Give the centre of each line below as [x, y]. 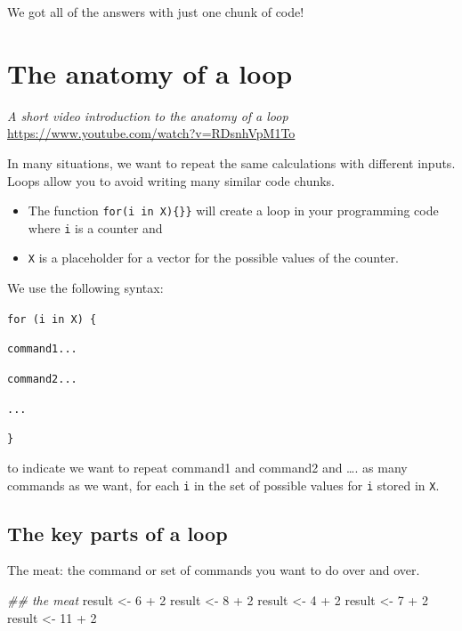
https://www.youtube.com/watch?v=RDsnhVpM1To [151, 133]
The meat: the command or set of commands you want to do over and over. [214, 570]
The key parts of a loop [118, 533]
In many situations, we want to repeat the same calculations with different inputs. [231, 162]
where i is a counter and [95, 227]
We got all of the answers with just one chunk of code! [156, 12]
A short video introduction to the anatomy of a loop [148, 115]
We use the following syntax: [85, 288]
